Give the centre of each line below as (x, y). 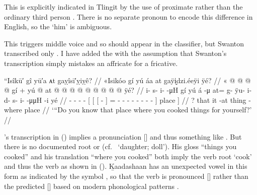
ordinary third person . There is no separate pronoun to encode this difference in (128, 16)
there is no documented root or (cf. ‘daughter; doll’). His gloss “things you (120, 146)
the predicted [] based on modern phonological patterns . (92, 186)
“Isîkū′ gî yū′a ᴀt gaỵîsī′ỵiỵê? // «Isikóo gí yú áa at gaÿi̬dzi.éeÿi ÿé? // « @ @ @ (127, 80)
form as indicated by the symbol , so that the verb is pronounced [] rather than (126, 176)
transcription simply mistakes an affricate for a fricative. (91, 63)
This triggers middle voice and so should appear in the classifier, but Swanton (124, 43)
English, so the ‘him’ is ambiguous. (58, 26)
